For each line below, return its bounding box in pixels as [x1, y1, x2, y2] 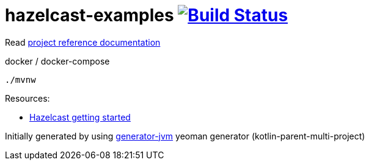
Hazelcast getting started [29, 111, 131, 122]
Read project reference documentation [5, 37, 161, 47]
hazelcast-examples [5, 5, 174, 26]
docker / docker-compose [5, 55, 110, 66]
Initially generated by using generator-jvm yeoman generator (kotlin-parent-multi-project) [5, 130, 365, 141]
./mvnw [5, 74, 36, 85]
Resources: [5, 93, 50, 104]
